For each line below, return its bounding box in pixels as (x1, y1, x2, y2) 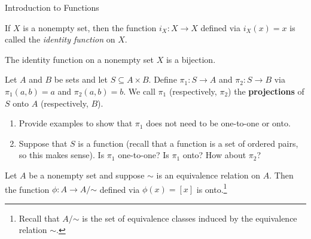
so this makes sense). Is (19, 149, 105, 161)
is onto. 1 (196, 181, 227, 195)
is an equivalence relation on (156, 168, 261, 181)
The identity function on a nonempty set (5, 53, 154, 65)
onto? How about (182, 149, 246, 161)
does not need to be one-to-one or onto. (146, 117, 291, 129)
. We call (123, 84, 155, 97)
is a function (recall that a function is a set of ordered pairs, (78, 137, 298, 149)
